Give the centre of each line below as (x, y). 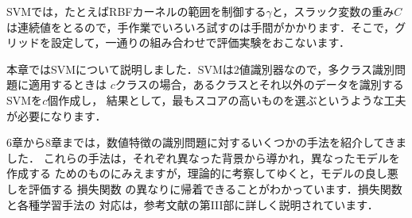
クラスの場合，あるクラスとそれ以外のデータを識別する (259, 84)
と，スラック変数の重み (333, 11)
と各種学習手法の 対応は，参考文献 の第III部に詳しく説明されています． (192, 204)
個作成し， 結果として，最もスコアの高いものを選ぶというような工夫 (227, 99)
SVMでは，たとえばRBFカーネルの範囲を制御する (136, 11)
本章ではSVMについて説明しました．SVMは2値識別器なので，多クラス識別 (200, 69)
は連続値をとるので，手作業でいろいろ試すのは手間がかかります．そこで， (201, 27)
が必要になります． (56, 115)
